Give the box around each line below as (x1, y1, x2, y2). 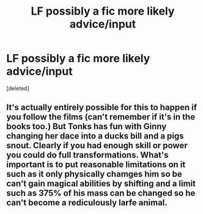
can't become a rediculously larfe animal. (6, 198, 168, 208)
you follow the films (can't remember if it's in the (6, 112, 196, 123)
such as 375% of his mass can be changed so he (6, 188, 196, 199)
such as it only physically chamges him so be (6, 169, 182, 179)
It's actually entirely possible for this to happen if (6, 102, 197, 113)
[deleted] (6, 84, 29, 92)
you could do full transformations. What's (6, 150, 169, 160)
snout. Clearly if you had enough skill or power (6, 140, 188, 151)
